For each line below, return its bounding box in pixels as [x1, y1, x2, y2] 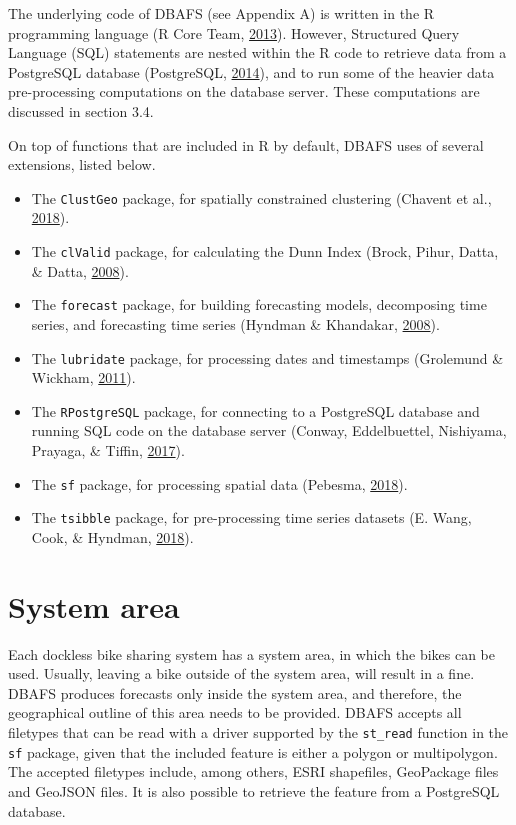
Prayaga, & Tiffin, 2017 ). [31, 440, 185, 460]
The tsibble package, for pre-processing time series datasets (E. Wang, [31, 507, 472, 528]
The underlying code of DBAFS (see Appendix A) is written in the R [8, 3, 435, 23]
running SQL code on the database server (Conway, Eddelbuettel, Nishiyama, [31, 420, 507, 441]
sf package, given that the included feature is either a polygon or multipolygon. [8, 741, 498, 762]
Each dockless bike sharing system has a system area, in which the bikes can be [8, 643, 496, 664]
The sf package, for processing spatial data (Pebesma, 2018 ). [31, 473, 408, 494]
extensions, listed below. [8, 154, 156, 175]
